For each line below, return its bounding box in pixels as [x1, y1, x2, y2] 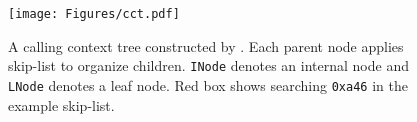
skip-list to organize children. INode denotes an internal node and [8, 55, 409, 76]
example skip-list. [8, 94, 115, 115]
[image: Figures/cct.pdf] [8, 7, 180, 21]
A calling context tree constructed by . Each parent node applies [8, 35, 404, 56]
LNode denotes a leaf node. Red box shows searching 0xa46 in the [8, 74, 408, 95]
